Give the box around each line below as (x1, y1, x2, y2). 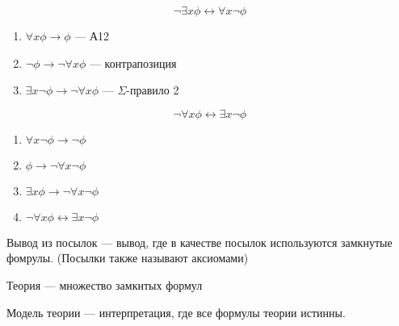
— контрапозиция (89, 54, 177, 71)
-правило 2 (126, 81, 179, 98)
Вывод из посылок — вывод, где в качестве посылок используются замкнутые (6, 233, 393, 250)
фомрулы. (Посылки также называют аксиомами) (6, 249, 249, 266)
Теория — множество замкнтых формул (6, 276, 203, 293)
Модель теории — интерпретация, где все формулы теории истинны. (6, 303, 346, 320)
